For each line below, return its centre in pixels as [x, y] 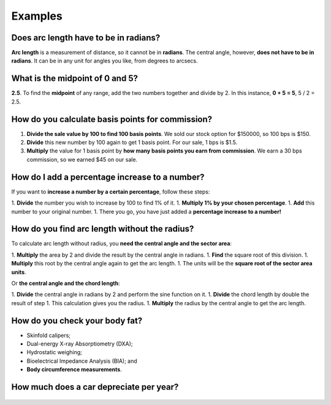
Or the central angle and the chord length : [66, 283]
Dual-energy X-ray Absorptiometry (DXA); [80, 344]
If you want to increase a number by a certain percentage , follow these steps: [111, 191]
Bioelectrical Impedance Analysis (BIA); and [82, 361]
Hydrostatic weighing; [54, 352]
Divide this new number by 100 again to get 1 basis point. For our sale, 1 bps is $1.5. [132, 142]
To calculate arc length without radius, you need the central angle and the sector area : [122, 244]
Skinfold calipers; [48, 335]
